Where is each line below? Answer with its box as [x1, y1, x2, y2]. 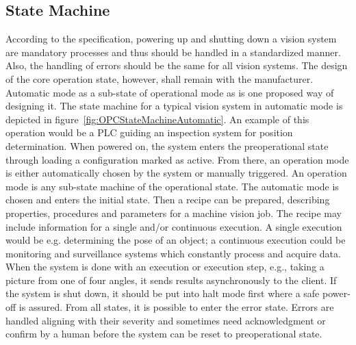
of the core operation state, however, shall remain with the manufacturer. [5, 71, 314, 86]
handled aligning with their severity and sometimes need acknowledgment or [5, 313, 326, 327]
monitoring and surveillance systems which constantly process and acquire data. [5, 246, 341, 260]
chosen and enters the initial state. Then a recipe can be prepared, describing [5, 192, 330, 207]
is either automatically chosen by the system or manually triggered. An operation [5, 166, 347, 180]
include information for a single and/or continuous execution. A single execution [5, 219, 342, 233]
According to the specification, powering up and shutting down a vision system [5, 31, 337, 46]
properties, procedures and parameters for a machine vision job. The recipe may [5, 205, 342, 220]
